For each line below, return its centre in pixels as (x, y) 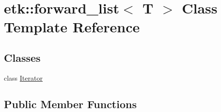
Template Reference (72, 27)
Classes (22, 57)
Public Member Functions (70, 104)
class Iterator (23, 77)
